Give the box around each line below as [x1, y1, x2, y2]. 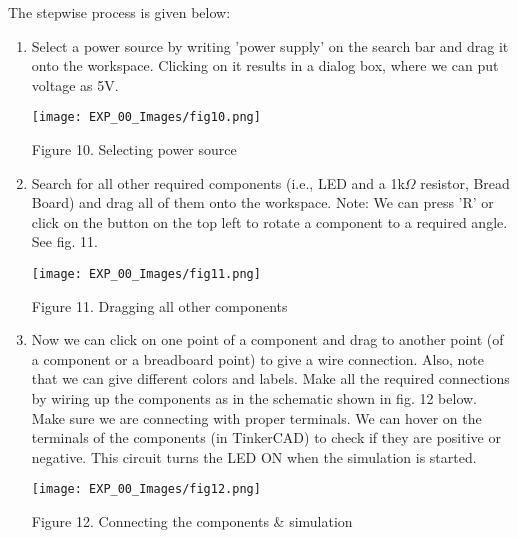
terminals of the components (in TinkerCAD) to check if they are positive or [31, 427, 501, 448]
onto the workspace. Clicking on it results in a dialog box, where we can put [31, 55, 499, 76]
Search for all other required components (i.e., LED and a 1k [31, 172, 405, 193]
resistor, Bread [420, 172, 510, 193]
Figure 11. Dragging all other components [31, 295, 288, 316]
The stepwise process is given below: [8, 2, 231, 22]
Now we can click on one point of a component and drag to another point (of [31, 329, 504, 350]
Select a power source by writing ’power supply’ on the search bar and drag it [31, 35, 509, 56]
